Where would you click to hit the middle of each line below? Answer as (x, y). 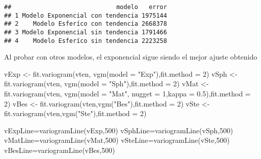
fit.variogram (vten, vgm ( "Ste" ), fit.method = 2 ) (75, 113)
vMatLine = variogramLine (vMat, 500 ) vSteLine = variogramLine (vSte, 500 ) (117, 140)
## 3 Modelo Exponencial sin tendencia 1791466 (86, 32)
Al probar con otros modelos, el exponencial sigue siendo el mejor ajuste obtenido (131, 57)
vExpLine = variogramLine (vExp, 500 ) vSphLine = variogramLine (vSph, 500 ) (119, 130)
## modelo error (86, 7)
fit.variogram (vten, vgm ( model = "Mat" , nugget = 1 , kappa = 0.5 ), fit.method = (127, 94)
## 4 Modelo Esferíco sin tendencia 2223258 (86, 41)
